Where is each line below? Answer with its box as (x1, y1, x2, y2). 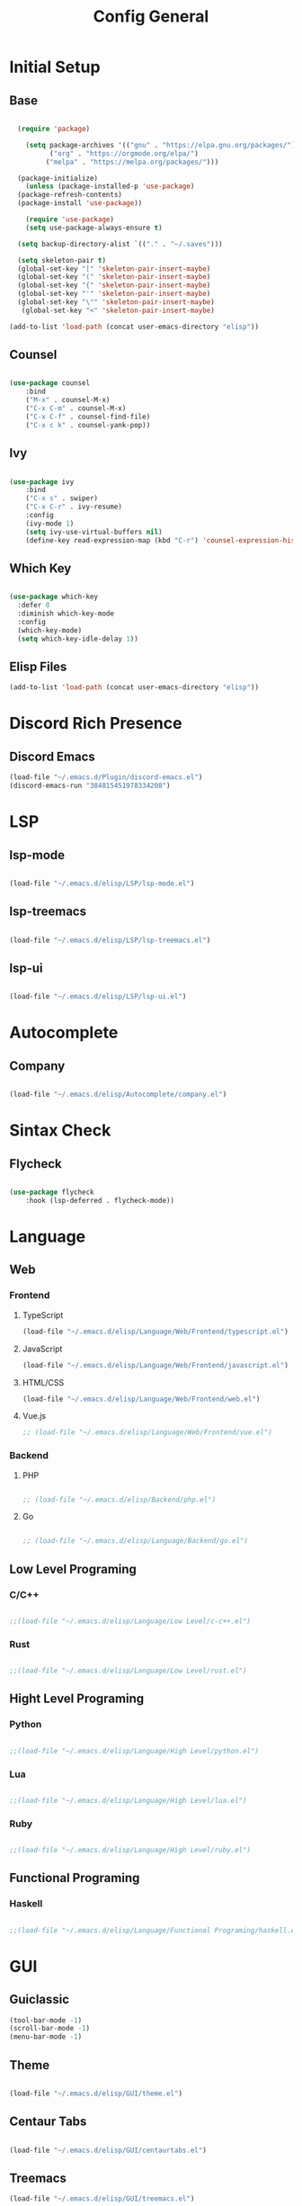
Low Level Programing (9, 1561, 138, 1576)
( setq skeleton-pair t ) (17, 256, 106, 265)
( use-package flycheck (9, 1188, 94, 1197)
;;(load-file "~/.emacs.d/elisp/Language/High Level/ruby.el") (9, 1846, 252, 1855)
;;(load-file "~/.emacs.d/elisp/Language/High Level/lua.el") (9, 1796, 247, 1805)
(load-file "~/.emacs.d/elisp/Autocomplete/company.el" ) (9, 1090, 227, 1099)
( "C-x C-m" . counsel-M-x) (25, 404, 127, 413)
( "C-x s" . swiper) (25, 494, 99, 503)
